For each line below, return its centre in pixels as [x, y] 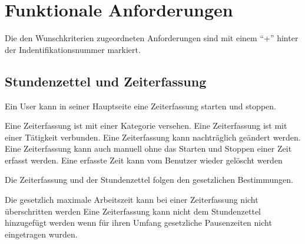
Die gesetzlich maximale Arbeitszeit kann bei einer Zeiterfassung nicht [132, 200]
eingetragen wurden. [41, 234]
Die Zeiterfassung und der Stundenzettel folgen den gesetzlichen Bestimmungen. [149, 180]
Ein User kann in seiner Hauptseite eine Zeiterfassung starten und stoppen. [140, 106]
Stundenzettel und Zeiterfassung [106, 81]
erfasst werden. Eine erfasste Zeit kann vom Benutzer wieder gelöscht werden [144, 160]
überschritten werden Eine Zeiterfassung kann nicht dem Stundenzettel [133, 211]
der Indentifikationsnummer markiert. [73, 49]
